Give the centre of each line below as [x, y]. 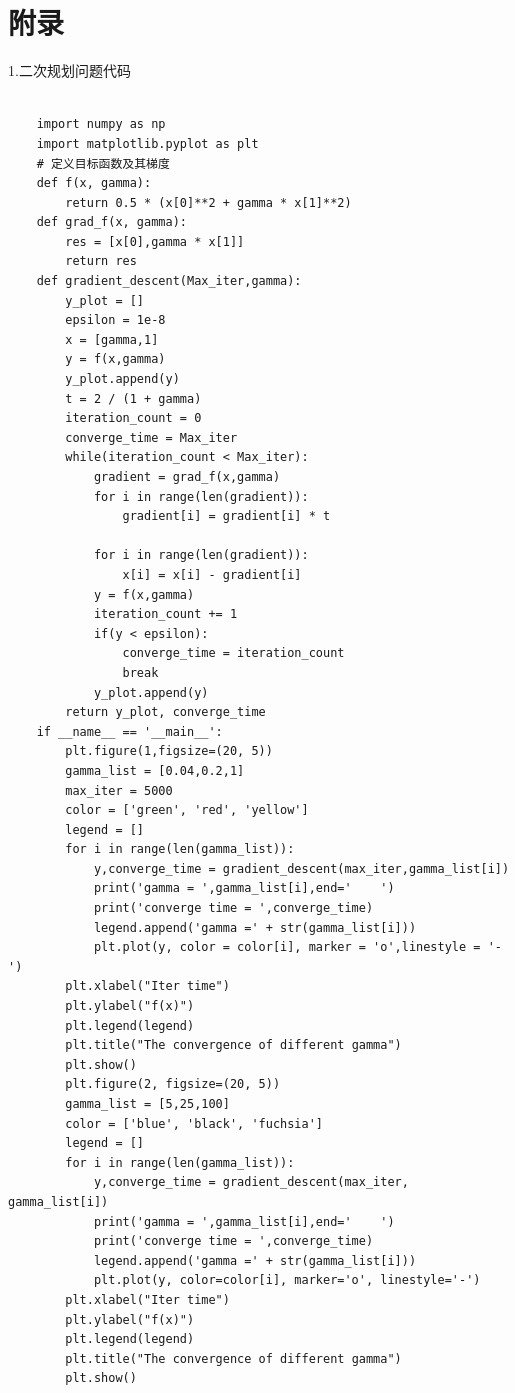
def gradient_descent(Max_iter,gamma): [169, 281]
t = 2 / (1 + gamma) [133, 398]
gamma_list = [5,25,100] [147, 1104]
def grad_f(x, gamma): [111, 222]
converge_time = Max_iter [151, 437]
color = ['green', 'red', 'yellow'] [187, 810]
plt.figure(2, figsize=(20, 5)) [173, 1084]
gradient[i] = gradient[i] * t [226, 516]
